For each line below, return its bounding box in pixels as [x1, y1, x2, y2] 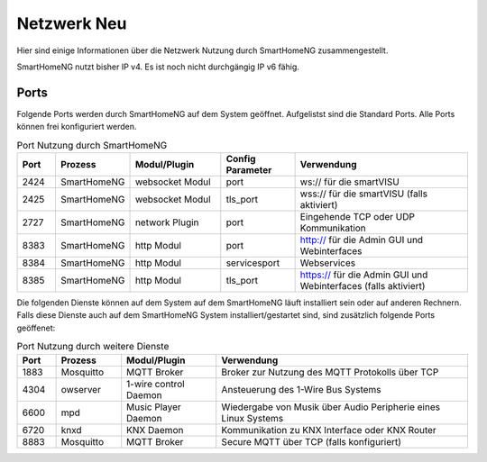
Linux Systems [221, 412, 284, 424]
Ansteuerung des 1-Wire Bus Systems [221, 383, 382, 395]
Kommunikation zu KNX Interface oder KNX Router [221, 423, 436, 436]
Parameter [225, 164, 272, 176]
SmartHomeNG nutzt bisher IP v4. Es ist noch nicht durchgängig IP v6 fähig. [16, 61, 299, 72]
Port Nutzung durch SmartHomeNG [16, 139, 168, 151]
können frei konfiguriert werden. [16, 122, 137, 132]
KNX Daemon [126, 423, 184, 436]
